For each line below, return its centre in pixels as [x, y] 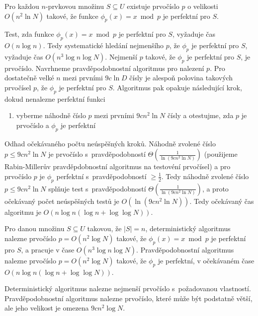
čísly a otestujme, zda [201, 115]
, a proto [215, 188]
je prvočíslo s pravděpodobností [97, 154]
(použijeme [221, 154]
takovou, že [104, 228]
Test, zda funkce [29, 34]
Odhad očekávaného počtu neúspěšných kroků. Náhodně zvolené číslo [110, 143]
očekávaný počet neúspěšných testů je [62, 201]
